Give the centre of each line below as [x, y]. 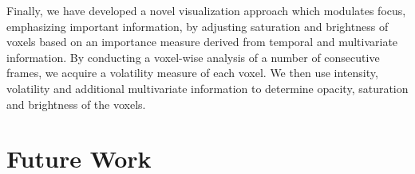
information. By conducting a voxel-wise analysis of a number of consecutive [193, 57]
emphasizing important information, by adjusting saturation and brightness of [198, 26]
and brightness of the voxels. [76, 104]
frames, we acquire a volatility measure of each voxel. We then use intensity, [192, 73]
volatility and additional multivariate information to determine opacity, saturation [207, 88]
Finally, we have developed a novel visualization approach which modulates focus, [206, 10]
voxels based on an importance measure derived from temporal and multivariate [202, 42]
